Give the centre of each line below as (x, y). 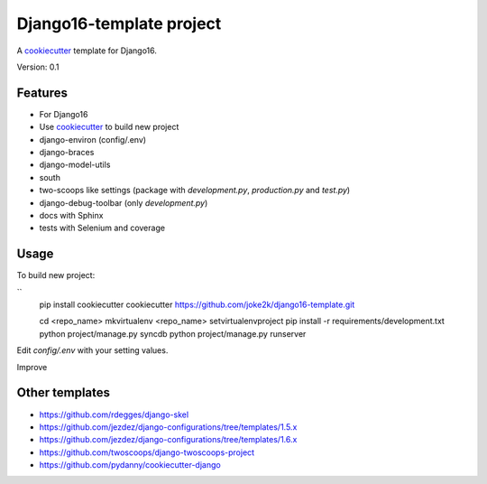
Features (42, 93)
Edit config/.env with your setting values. (92, 350)
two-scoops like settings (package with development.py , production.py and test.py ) (195, 191)
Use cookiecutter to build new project (109, 127)
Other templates (64, 393)
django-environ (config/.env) (93, 139)
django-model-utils (75, 165)
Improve (32, 367)
